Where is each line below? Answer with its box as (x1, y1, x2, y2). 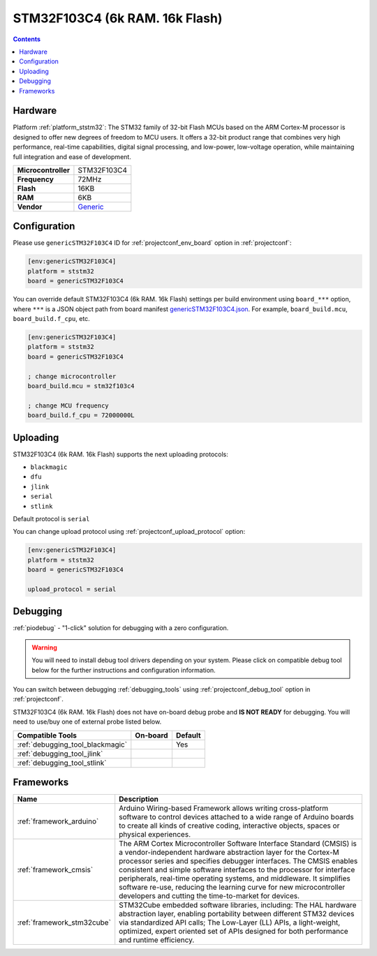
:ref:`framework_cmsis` (17, 865, 94, 875)
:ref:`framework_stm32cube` (17, 918, 112, 927)
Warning (31, 643, 57, 652)
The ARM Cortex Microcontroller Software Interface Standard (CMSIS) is (119, 839, 357, 849)
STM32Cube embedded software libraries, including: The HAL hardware (119, 900, 357, 910)
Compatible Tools (17, 730, 77, 740)
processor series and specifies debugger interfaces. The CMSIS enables (119, 856, 358, 866)
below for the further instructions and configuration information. (31, 666, 216, 674)
